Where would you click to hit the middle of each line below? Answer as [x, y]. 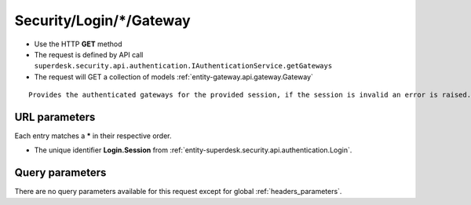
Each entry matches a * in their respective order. [93, 136]
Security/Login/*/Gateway [103, 20]
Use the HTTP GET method [78, 44]
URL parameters [55, 117]
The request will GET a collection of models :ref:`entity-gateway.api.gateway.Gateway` [174, 77]
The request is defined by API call [89, 54]
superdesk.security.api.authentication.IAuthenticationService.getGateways [183, 66]
